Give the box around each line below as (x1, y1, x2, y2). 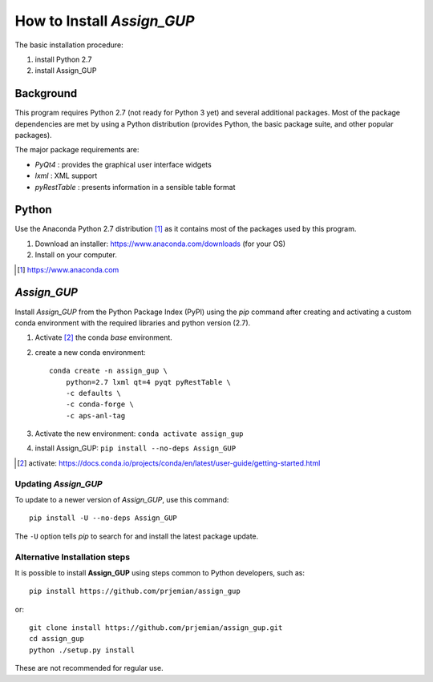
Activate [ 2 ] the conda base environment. (34, 333, 172, 342)
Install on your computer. (34, 250, 118, 260)
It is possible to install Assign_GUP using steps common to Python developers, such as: (14, 567, 305, 577)
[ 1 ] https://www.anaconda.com (17, 264, 119, 274)
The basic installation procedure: (14, 40, 123, 50)
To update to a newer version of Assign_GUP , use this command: (14, 495, 229, 504)
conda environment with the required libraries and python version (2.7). (14, 317, 251, 328)
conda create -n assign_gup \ (49, 366, 168, 376)
